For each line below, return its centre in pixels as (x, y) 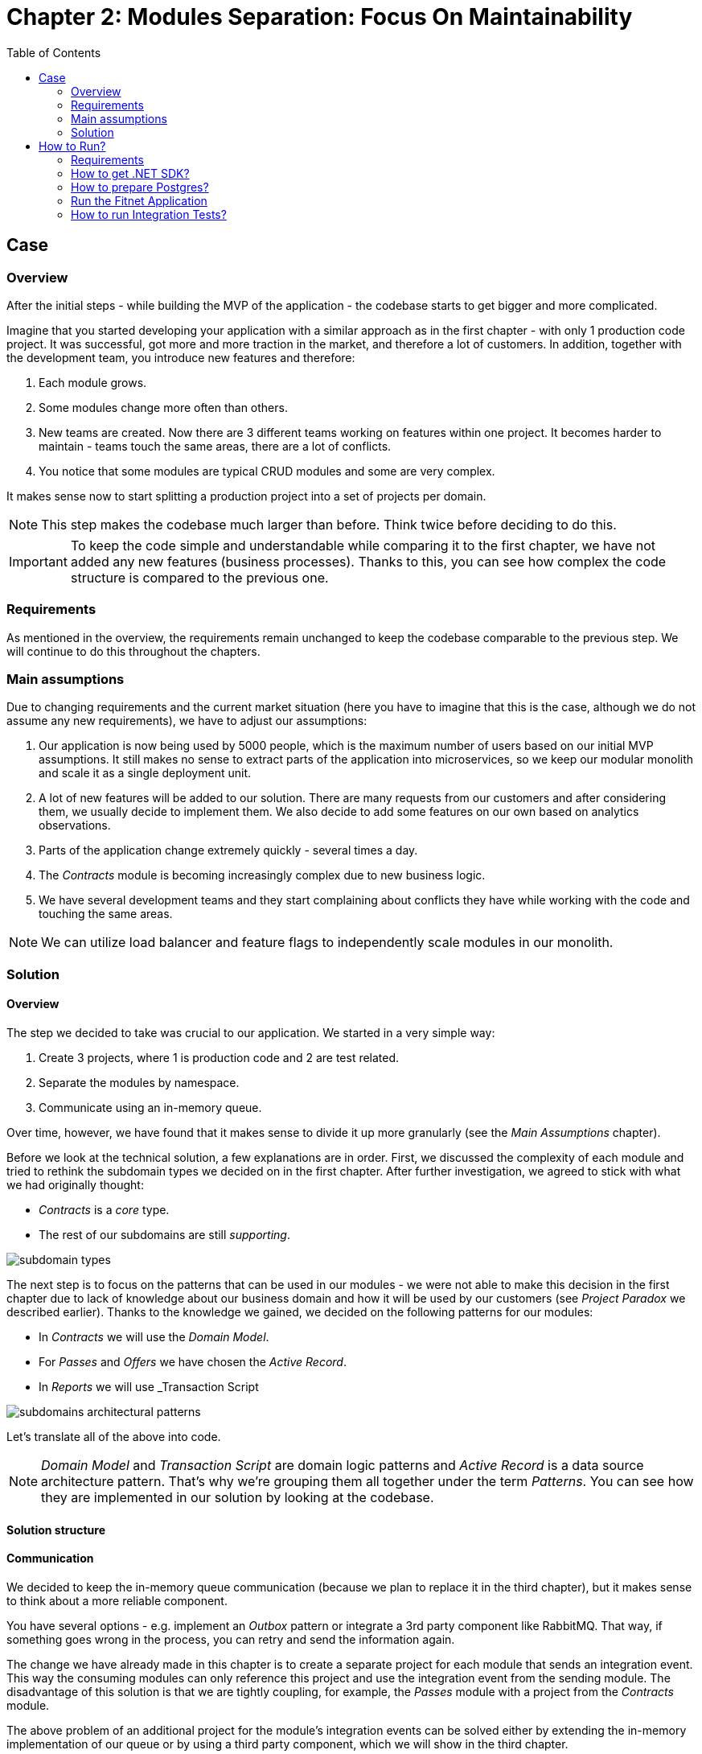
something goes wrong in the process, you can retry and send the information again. (231, 1639)
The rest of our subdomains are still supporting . (164, 1235)
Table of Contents (54, 52)
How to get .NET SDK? (130, 173)
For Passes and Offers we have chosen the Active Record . (193, 1362)
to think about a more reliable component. (117, 1600)
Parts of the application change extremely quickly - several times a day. (228, 850)
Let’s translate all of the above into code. (114, 1437)
